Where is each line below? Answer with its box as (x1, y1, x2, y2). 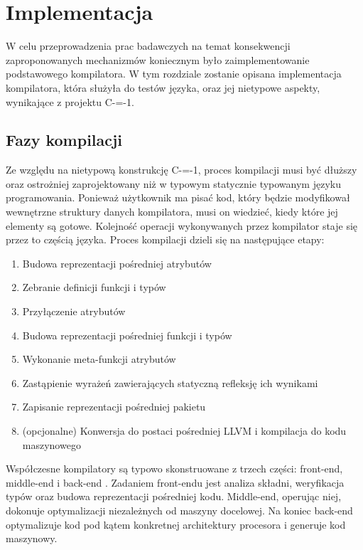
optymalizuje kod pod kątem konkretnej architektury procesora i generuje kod (6, 517, 346, 532)
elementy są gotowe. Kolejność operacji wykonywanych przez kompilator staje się (6, 218, 358, 233)
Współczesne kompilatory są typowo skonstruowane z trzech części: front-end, (6, 461, 343, 476)
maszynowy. (6, 531, 58, 546)
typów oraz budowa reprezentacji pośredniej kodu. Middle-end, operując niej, (6, 489, 342, 504)
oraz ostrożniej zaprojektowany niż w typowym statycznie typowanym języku (6, 176, 341, 191)
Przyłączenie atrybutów (22, 304, 126, 319)
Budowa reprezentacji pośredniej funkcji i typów (22, 327, 232, 342)
